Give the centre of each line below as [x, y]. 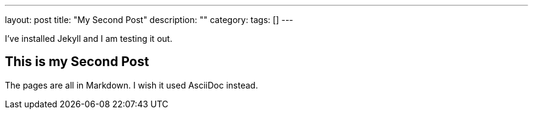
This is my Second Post [77, 62]
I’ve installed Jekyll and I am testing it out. [89, 39]
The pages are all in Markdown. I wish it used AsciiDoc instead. [131, 85]
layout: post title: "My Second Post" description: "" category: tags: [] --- [149, 20]
